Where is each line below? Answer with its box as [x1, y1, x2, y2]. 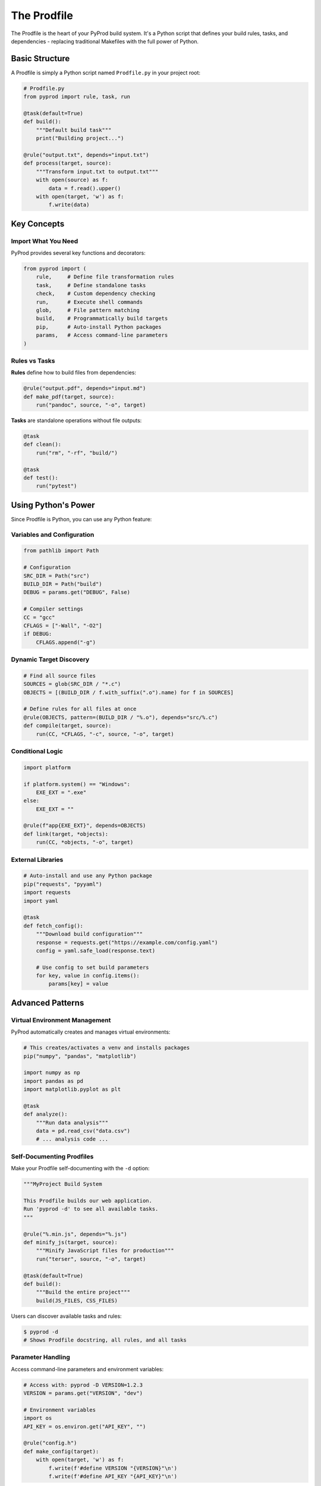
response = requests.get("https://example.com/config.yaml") [36, 939, 218, 946]
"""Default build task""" [36, 127, 112, 133]
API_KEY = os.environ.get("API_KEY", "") [23, 1423, 146, 1430]
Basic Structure [11, 53, 70, 64]
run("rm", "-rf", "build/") [36, 449, 118, 456]
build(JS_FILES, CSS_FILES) [36, 1297, 118, 1304]
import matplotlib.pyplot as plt [23, 1086, 121, 1093]
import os [23, 1415, 52, 1422]
